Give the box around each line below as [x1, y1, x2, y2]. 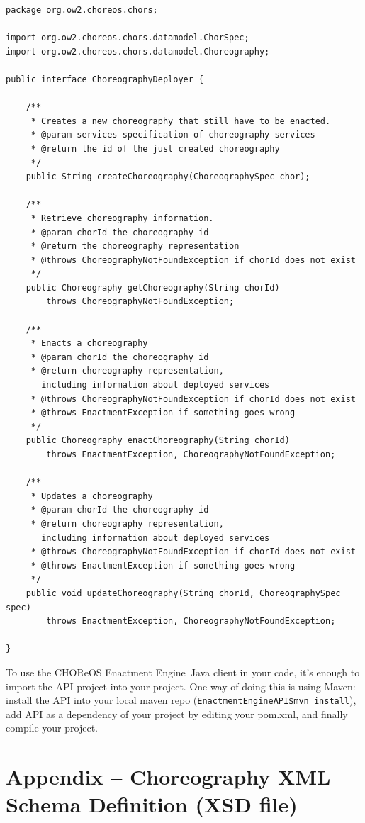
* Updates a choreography [30, 491, 153, 501]
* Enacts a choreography [30, 338, 148, 349]
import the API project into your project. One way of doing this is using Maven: [6, 678, 356, 693]
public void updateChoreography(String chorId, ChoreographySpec [26, 588, 341, 598]
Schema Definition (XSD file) [6, 790, 298, 819]
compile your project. [6, 720, 98, 735]
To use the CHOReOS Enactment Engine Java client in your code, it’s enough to [6, 664, 360, 679]
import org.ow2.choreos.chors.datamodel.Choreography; [6, 46, 270, 57]
